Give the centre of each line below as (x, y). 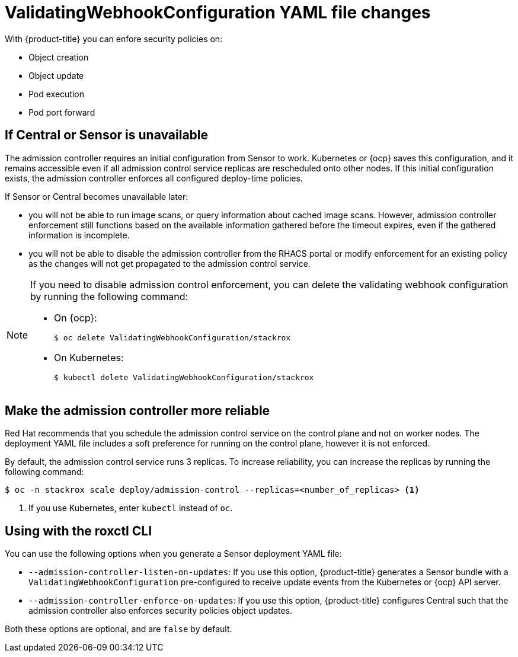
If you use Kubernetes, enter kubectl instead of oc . (131, 508)
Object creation (59, 57)
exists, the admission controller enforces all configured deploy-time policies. (154, 178)
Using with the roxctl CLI (79, 531)
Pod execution (57, 94)
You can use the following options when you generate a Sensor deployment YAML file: (173, 554)
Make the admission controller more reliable (138, 411)
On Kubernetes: (89, 357)
